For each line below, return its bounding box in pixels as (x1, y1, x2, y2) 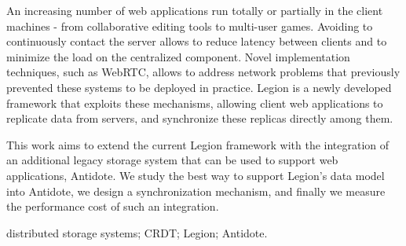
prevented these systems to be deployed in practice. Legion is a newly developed (6, 79, 392, 95)
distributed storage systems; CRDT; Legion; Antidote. (6, 224, 268, 240)
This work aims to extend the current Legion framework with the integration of (6, 136, 390, 152)
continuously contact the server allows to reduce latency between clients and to (6, 33, 387, 50)
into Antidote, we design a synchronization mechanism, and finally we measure (6, 182, 386, 199)
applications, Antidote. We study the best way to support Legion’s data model (6, 167, 385, 183)
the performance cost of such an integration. (6, 198, 219, 215)
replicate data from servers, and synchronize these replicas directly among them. (6, 110, 393, 127)
